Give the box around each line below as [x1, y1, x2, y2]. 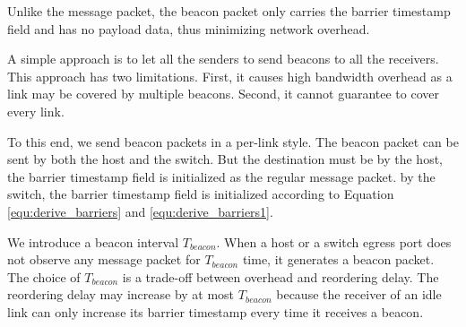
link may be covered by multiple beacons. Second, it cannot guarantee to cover [7, 84, 440, 103]
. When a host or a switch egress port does [216, 232, 452, 251]
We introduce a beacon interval [7, 232, 179, 251]
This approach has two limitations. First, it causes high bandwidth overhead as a [7, 66, 453, 85]
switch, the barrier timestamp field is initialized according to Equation [7, 185, 394, 203]
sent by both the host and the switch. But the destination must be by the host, [7, 150, 443, 168]
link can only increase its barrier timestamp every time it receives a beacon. [7, 302, 424, 321]
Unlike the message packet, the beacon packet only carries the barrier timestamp [7, 2, 451, 20]
